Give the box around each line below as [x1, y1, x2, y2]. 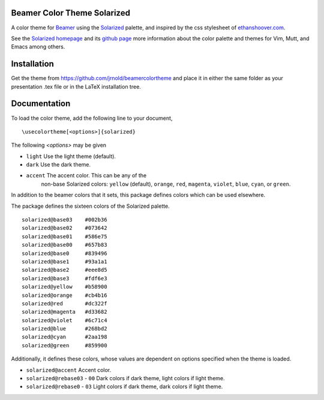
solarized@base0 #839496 [22, 250, 107, 257]
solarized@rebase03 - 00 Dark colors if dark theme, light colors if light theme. [26, 375, 225, 382]
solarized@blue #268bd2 [22, 325, 107, 332]
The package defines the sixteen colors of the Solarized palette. [11, 202, 170, 210]
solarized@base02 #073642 [22, 225, 107, 232]
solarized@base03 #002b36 [22, 216, 107, 223]
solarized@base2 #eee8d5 [22, 266, 107, 274]
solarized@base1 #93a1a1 [22, 258, 107, 265]
